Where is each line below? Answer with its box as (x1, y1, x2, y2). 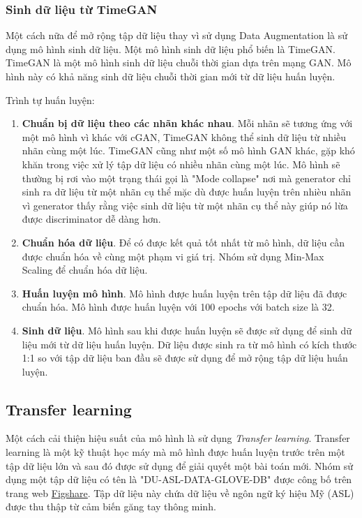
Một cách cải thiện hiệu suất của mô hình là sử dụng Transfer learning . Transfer (6, 431, 350, 445)
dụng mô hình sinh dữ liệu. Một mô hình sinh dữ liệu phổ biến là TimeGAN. (6, 41, 335, 56)
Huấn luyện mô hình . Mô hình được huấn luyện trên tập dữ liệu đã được (22, 286, 347, 300)
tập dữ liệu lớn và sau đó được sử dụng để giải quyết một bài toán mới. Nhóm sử (6, 458, 354, 473)
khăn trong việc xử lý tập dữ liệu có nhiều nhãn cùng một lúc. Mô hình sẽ (22, 156, 340, 171)
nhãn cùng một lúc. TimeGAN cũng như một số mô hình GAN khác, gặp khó (22, 143, 355, 158)
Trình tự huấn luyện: (6, 92, 95, 107)
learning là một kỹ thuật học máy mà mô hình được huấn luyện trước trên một (6, 445, 345, 459)
